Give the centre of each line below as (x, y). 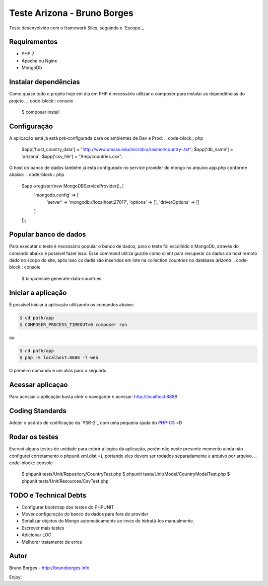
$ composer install (40, 112)
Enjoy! (16, 577)
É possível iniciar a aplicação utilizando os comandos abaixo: (71, 304)
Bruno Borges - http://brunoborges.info (49, 568)
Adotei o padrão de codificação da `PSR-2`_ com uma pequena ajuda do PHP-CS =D (96, 423)
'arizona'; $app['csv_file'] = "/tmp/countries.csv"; (72, 156)
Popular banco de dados (48, 234)
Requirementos (33, 42)
